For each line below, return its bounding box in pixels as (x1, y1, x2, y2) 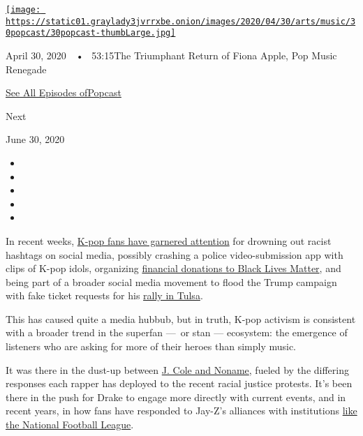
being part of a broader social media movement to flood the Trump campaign (6, 274, 337, 289)
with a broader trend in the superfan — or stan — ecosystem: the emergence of (6, 325, 348, 340)
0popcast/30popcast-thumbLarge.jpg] (6, 28, 176, 38)
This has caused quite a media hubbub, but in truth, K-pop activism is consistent (6, 311, 356, 326)
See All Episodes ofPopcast (6, 85, 121, 100)
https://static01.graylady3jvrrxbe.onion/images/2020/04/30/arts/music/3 (6, 16, 356, 27)
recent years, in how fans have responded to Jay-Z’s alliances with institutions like (6, 403, 357, 418)
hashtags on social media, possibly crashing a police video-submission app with (6, 247, 343, 262)
